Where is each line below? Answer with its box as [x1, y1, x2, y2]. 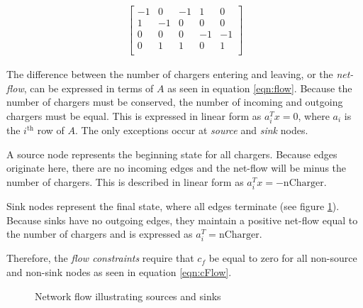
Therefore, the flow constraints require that [6, 251, 194, 265]
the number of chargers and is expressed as [6, 226, 193, 241]
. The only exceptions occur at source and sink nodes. [74, 123, 308, 138]
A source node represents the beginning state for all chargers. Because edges [6, 146, 337, 161]
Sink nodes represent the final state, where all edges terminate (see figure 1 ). [6, 199, 340, 214]
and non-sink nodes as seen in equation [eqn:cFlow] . [6, 265, 232, 279]
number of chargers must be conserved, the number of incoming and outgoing [6, 94, 343, 109]
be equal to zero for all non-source [208, 251, 357, 265]
